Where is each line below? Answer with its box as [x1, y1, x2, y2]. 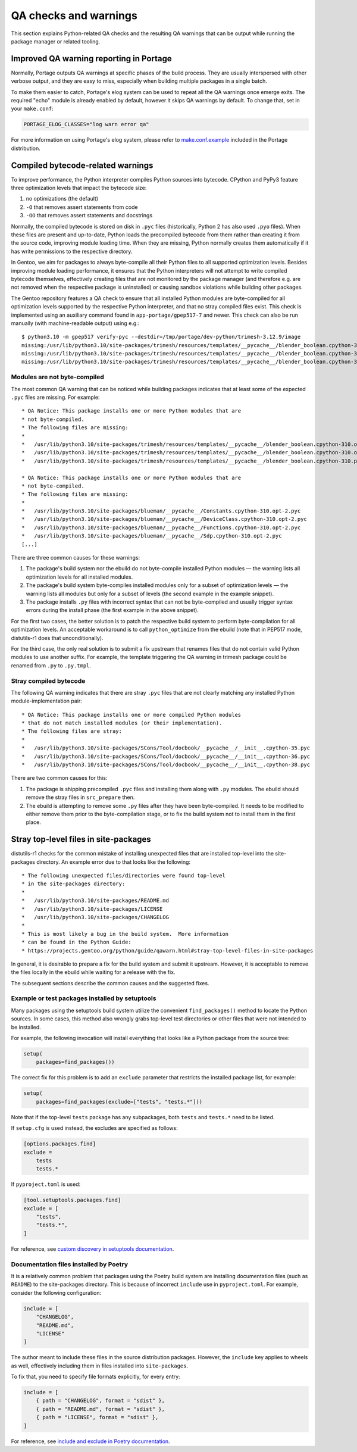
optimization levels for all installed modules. [26, 573, 133, 580]
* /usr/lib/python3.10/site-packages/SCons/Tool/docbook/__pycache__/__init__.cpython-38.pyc [21, 761, 311, 768]
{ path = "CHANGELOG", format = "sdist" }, [36, 1397, 165, 1404]
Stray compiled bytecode [11, 676, 86, 685]
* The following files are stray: [21, 728, 122, 735]
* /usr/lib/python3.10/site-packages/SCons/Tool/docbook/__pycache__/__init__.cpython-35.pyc [21, 745, 311, 751]
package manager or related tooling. [11, 38, 101, 45]
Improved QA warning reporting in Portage [11, 54, 172, 64]
